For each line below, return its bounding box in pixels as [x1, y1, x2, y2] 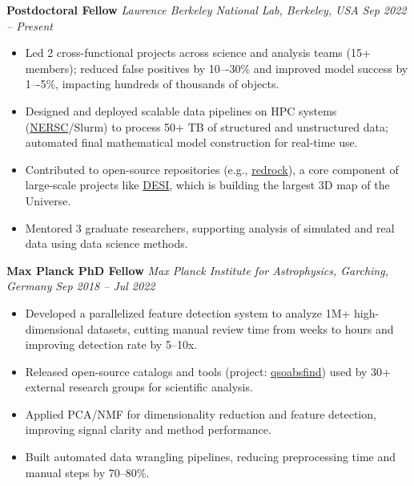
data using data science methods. [25, 235, 188, 252]
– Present [6, 17, 53, 34]
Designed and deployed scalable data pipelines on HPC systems [25, 102, 337, 119]
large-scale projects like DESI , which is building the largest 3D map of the [25, 176, 390, 193]
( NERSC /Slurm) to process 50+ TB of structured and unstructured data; [25, 118, 388, 135]
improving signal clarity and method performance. [25, 421, 271, 438]
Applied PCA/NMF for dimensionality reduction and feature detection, [25, 405, 376, 422]
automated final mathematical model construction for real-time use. [25, 134, 358, 151]
